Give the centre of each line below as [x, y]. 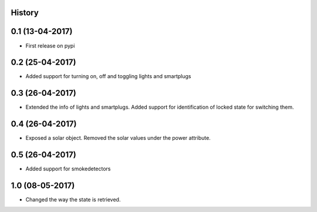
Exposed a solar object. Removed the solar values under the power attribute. [118, 138]
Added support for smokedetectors [68, 169]
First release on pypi [50, 46]
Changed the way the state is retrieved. [73, 200]
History [25, 13]
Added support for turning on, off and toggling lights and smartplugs [108, 76]
